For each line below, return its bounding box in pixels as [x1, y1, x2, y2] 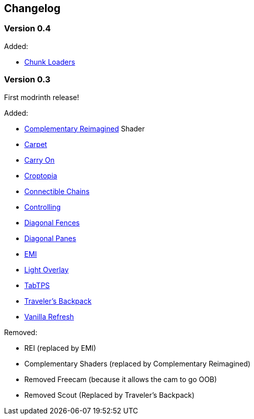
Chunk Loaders [24, 57, 75, 66]
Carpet [24, 139, 47, 149]
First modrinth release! [4, 92, 79, 102]
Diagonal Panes [24, 234, 76, 243]
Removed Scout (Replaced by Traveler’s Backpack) [24, 390, 195, 399]
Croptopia [24, 171, 57, 180]
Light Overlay [24, 265, 69, 274]
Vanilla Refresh [24, 312, 74, 321]
